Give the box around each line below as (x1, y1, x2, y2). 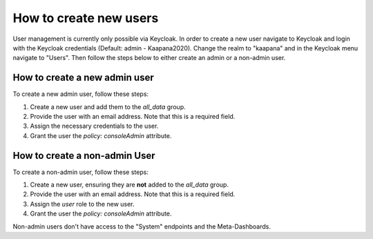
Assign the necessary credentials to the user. (30, 122, 159, 131)
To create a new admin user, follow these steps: (12, 90, 149, 98)
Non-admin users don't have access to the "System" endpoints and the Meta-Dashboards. (12, 222, 271, 231)
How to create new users (12, 10, 159, 26)
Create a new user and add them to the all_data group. (30, 102, 186, 111)
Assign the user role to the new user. (30, 200, 135, 208)
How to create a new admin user (12, 72, 155, 84)
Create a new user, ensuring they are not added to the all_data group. (30, 180, 229, 189)
